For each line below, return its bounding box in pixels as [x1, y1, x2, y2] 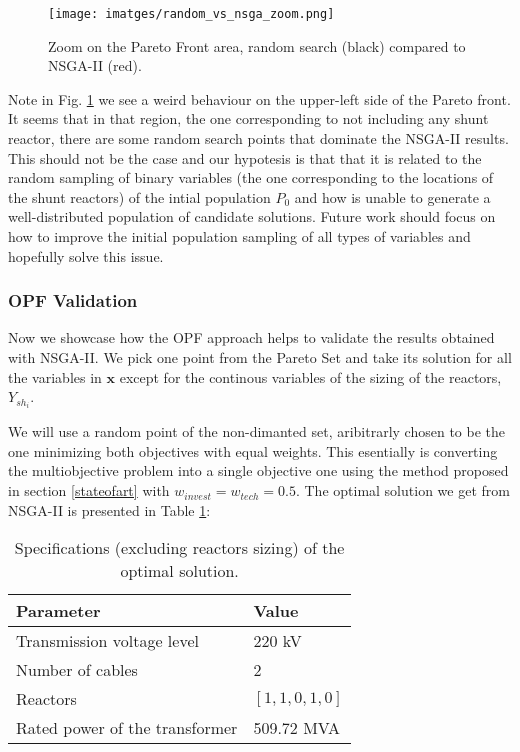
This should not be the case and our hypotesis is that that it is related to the [8, 147, 482, 168]
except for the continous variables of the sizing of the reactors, [119, 366, 502, 387]
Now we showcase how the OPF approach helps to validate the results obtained [8, 327, 495, 348]
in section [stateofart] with [8, 480, 170, 501]
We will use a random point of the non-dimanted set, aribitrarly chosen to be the [8, 421, 506, 442]
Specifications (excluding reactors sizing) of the [14, 536, 345, 560]
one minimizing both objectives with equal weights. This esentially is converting [8, 440, 498, 461]
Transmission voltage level [16, 629, 199, 653]
